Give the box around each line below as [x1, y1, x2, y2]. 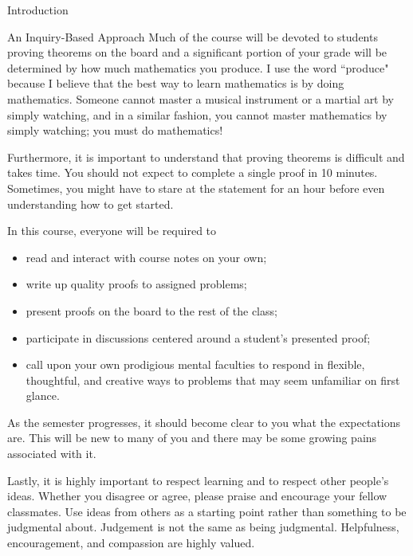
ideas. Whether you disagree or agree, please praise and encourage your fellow [7, 487, 387, 504]
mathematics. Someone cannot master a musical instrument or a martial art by [7, 90, 395, 107]
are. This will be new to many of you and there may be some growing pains [7, 429, 377, 446]
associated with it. [7, 445, 96, 462]
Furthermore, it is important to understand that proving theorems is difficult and [7, 148, 405, 165]
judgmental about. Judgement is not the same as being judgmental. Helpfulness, [7, 519, 399, 535]
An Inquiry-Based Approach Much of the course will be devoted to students [7, 28, 378, 45]
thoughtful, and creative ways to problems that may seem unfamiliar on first [26, 371, 400, 388]
